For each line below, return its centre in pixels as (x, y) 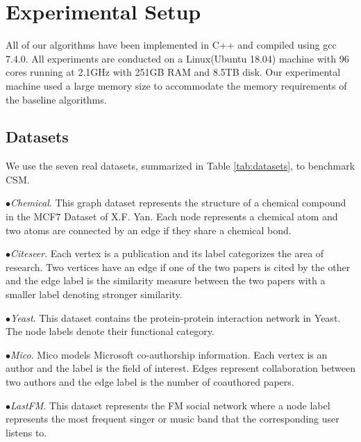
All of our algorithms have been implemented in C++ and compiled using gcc (171, 45)
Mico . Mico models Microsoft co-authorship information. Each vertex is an (169, 354)
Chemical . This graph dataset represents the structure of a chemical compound (178, 203)
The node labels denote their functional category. (110, 331)
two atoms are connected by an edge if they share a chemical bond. (149, 230)
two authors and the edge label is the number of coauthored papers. (150, 382)
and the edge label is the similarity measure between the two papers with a (166, 280)
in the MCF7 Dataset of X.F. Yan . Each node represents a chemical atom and (172, 216)
